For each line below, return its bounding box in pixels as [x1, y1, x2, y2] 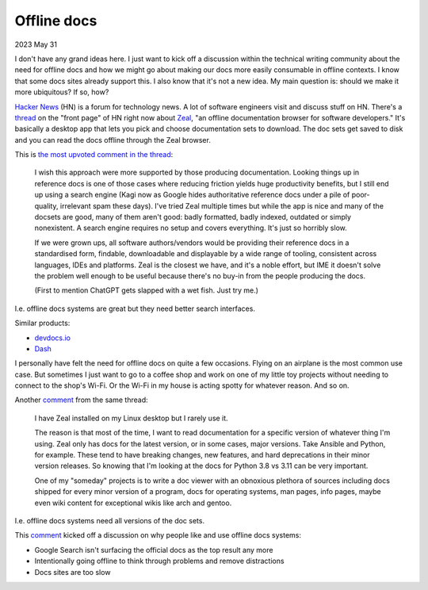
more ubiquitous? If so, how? [14, 87, 109, 97]
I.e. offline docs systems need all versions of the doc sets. [14, 516, 205, 525]
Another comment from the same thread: [14, 395, 148, 404]
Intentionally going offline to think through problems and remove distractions [34, 556, 285, 566]
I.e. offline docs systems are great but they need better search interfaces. [14, 304, 255, 313]
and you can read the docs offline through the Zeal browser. [14, 135, 212, 144]
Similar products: [14, 318, 71, 328]
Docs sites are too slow [34, 567, 111, 577]
